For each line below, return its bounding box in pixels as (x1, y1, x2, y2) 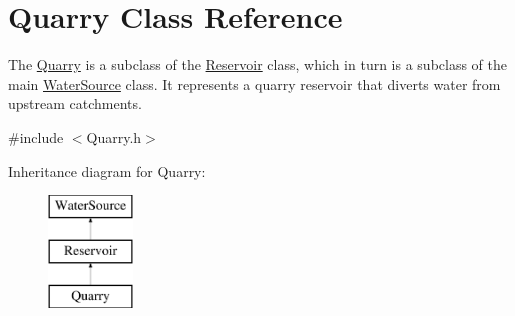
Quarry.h (86, 126, 142, 147)
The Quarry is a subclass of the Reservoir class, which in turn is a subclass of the (8, 54, 508, 75)
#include (8, 126, 64, 147)
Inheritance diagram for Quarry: (8, 160, 206, 181)
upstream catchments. (8, 93, 142, 114)
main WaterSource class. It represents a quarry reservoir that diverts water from (8, 73, 501, 94)
